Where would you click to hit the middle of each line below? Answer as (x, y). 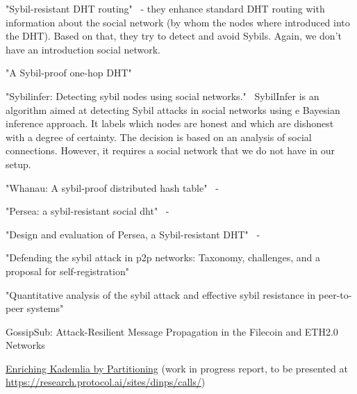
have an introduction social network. (83, 49)
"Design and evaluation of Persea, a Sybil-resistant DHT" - (133, 234)
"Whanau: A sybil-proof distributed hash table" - (112, 187)
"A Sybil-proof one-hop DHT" (69, 73)
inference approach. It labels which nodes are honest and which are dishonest (170, 123)
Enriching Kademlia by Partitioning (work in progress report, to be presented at (177, 368)
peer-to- (335, 294)
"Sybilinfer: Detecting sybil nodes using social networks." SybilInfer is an (163, 96)
